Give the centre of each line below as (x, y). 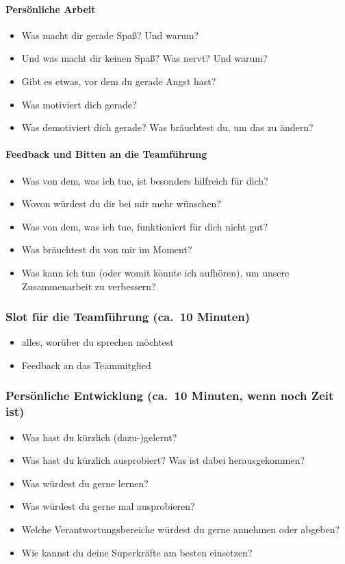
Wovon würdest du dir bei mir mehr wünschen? (122, 203)
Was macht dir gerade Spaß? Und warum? (110, 35)
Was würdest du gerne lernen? (85, 483)
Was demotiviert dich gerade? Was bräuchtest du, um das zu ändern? (167, 127)
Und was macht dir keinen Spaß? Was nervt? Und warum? (144, 58)
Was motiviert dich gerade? (79, 104)
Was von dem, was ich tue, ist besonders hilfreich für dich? (145, 180)
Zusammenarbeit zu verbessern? (89, 286)
